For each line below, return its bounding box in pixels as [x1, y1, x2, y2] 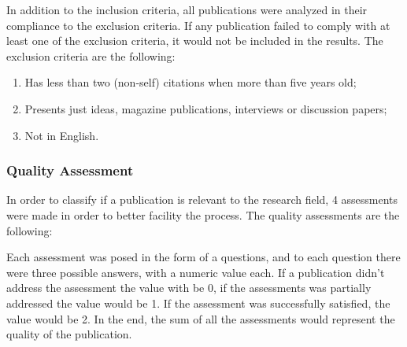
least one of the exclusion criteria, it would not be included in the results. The [6, 32, 383, 49]
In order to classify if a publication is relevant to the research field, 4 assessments [6, 191, 398, 208]
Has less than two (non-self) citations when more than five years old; [24, 74, 357, 90]
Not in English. [24, 127, 99, 143]
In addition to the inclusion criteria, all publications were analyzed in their [6, 2, 368, 17]
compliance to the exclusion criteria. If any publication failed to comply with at [6, 17, 390, 33]
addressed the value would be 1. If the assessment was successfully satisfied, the [6, 294, 390, 311]
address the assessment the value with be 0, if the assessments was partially [6, 279, 372, 296]
